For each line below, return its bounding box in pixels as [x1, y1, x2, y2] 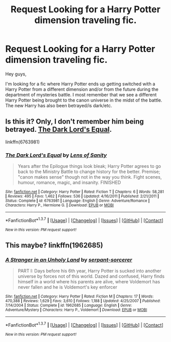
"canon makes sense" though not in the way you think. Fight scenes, [17, 174, 162, 180]
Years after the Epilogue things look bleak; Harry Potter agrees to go [17, 163, 161, 169]
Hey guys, [5, 70, 27, 77]
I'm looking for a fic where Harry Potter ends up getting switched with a [5, 81, 155, 87]
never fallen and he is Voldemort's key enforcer [17, 284, 118, 290]
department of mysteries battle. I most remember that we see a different [5, 91, 157, 97]
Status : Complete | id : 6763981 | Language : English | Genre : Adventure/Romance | [5, 198, 150, 204]
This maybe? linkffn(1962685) [5, 241, 103, 250]
